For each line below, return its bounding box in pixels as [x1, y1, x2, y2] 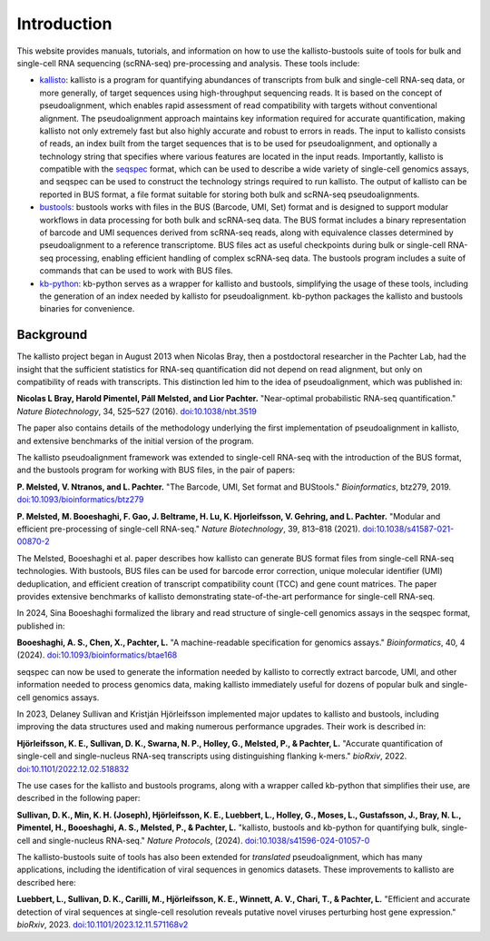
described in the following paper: [16, 793, 141, 804]
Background [16, 327, 88, 342]
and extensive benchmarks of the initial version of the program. [16, 435, 254, 446]
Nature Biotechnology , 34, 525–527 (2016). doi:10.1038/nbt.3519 [16, 405, 258, 417]
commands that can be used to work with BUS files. [39, 265, 233, 276]
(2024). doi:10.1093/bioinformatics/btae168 [16, 649, 178, 660]
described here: [16, 877, 76, 887]
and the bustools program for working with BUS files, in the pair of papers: [16, 464, 295, 476]
